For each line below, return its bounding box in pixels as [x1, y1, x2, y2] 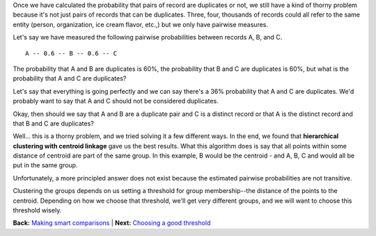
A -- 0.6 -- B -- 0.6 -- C [25, 49, 118, 57]
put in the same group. [13, 161, 78, 169]
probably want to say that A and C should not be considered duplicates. [13, 97, 219, 106]
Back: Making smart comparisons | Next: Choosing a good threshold [13, 219, 211, 227]
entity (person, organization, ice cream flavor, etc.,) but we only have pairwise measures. [13, 20, 268, 28]
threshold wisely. [13, 206, 62, 214]
